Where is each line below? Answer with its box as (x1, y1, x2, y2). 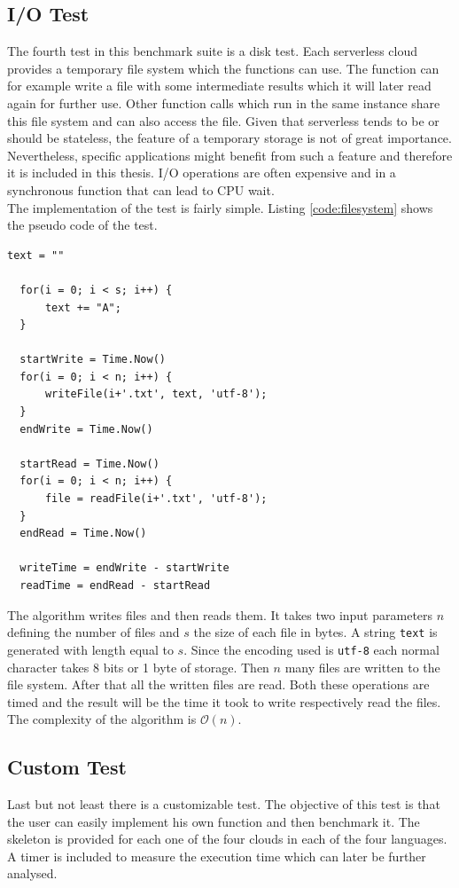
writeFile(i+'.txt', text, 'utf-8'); (44, 388, 268, 401)
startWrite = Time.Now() (19, 353, 166, 366)
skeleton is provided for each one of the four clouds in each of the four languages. (7, 829, 447, 848)
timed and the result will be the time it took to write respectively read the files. (7, 692, 441, 711)
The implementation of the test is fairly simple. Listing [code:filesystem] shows (7, 198, 433, 216)
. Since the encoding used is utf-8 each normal (183, 640, 440, 658)
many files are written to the (284, 657, 440, 676)
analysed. (7, 864, 58, 883)
